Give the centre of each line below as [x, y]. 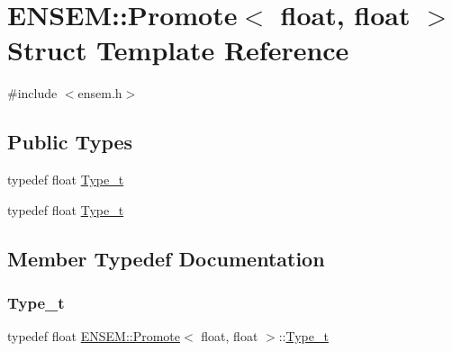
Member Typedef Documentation [166, 258]
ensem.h [100, 93]
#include [32, 93]
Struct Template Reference [178, 50]
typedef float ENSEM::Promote [94, 336]
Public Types [70, 142]
